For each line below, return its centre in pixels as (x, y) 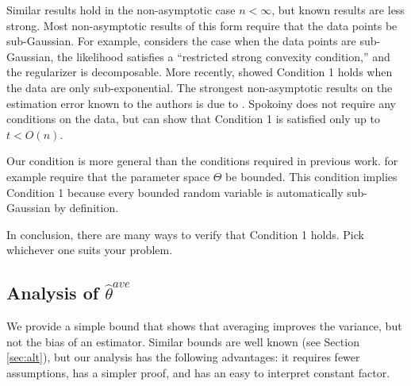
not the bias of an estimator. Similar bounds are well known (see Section (183, 341)
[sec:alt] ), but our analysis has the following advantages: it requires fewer (183, 357)
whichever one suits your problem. (90, 250)
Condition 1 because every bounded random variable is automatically (175, 192)
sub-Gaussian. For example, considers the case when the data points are (181, 41)
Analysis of (53, 293)
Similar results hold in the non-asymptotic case (121, 10)
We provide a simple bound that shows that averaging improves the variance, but (204, 326)
